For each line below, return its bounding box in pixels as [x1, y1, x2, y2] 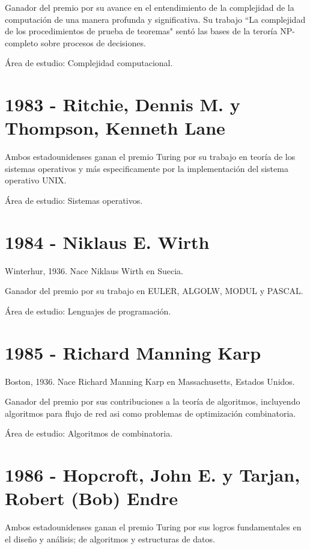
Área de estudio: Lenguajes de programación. [5, 304, 171, 317]
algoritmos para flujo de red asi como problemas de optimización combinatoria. [5, 406, 296, 419]
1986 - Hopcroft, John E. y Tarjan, [5, 462, 300, 487]
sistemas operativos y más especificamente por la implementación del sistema [5, 162, 288, 174]
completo [5, 36, 38, 49]
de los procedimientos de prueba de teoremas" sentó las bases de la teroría [5, 25, 278, 37]
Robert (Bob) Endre [5, 486, 178, 511]
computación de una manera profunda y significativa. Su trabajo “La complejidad [5, 13, 306, 25]
